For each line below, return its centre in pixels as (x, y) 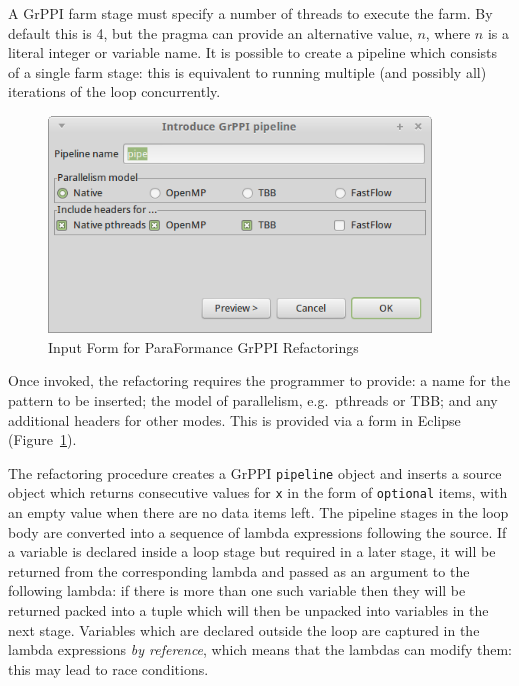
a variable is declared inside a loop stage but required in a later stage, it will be (252, 551)
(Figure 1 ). (42, 439)
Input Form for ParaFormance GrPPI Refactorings (203, 346)
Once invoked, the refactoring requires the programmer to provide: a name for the (259, 380)
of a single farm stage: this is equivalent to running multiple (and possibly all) (247, 71)
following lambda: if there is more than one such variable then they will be (237, 590)
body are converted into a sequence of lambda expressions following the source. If (257, 531)
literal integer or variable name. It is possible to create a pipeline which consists (253, 52)
